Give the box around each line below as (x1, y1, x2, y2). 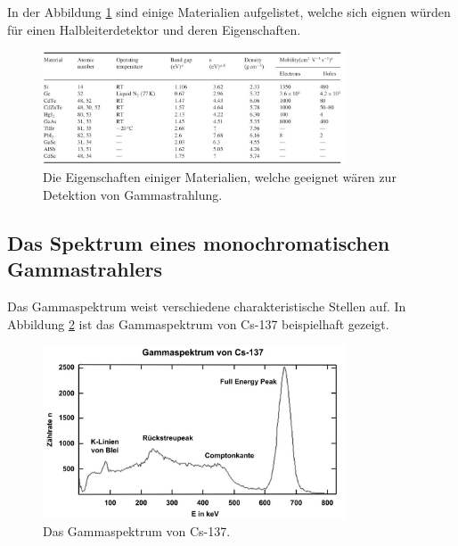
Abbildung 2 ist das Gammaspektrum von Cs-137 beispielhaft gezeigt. (7, 314, 389, 333)
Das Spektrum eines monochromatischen (7, 229, 390, 257)
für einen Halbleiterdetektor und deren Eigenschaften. (7, 20, 301, 38)
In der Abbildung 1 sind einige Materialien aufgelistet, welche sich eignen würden (7, 3, 451, 21)
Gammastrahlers (7, 255, 162, 283)
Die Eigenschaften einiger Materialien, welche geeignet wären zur (43, 168, 397, 186)
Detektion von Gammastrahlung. (43, 186, 223, 204)
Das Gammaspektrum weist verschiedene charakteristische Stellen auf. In (7, 297, 406, 316)
